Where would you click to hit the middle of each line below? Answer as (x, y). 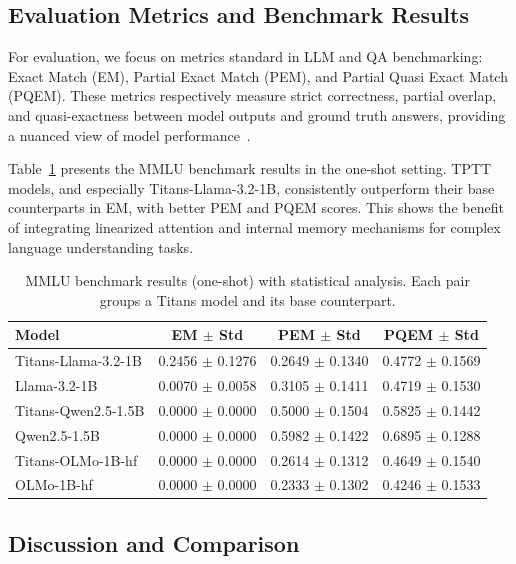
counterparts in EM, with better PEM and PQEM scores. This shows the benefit (256, 207)
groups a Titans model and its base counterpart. (247, 299)
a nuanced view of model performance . (129, 134)
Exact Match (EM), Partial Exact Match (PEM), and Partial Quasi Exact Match (258, 75)
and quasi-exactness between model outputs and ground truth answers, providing (257, 114)
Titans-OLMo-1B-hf (76, 459)
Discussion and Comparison (154, 542)
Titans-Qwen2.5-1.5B (80, 409)
